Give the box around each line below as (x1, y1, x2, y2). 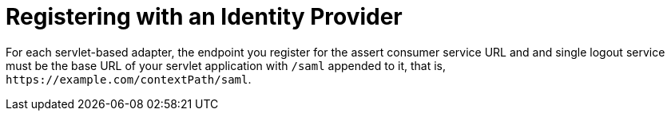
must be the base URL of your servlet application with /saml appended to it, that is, (6, 58, 447, 72)
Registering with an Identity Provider (6, 3, 403, 30)
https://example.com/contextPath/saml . (6, 72, 252, 86)
